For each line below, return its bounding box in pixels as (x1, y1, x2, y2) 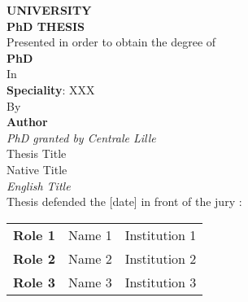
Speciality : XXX (7, 81, 95, 98)
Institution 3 (124, 272, 197, 291)
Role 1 (13, 225, 55, 244)
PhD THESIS (7, 17, 85, 34)
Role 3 (13, 272, 55, 291)
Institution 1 (124, 225, 197, 244)
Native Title (7, 160, 67, 177)
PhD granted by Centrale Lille (7, 129, 156, 146)
